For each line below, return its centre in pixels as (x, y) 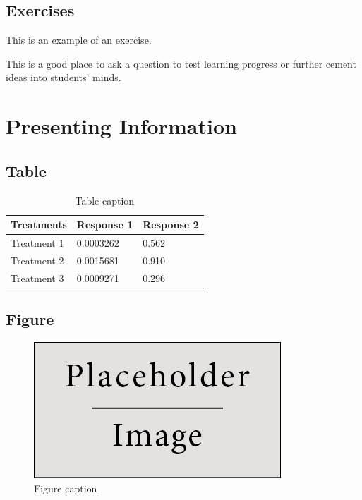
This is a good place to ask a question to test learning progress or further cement (181, 63)
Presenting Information (121, 126)
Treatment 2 (37, 260)
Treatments (39, 225)
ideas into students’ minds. (64, 77)
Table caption (105, 200)
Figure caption (66, 488)
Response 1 (105, 225)
